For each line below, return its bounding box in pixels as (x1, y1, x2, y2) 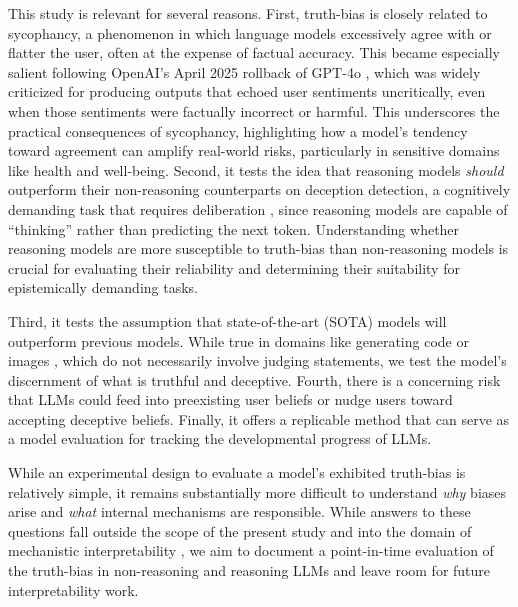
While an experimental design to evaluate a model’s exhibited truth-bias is (8, 462, 466, 483)
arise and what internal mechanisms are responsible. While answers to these (8, 501, 471, 522)
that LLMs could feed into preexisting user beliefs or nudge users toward (8, 389, 453, 410)
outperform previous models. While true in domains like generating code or (8, 330, 469, 351)
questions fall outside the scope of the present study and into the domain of (8, 520, 472, 541)
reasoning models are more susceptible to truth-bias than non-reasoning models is (8, 238, 509, 259)
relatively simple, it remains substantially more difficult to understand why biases (8, 481, 507, 502)
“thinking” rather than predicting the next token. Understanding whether (8, 218, 460, 239)
